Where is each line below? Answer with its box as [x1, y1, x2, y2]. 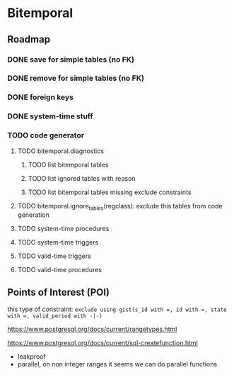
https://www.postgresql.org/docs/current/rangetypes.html [7, 325, 177, 334]
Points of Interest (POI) [7, 286, 110, 298]
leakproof [17, 352, 46, 361]
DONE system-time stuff [7, 111, 93, 121]
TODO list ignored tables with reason [28, 174, 136, 182]
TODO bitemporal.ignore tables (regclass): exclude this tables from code [17, 201, 223, 212]
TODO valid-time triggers [17, 252, 92, 260]
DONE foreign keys [7, 92, 74, 102]
